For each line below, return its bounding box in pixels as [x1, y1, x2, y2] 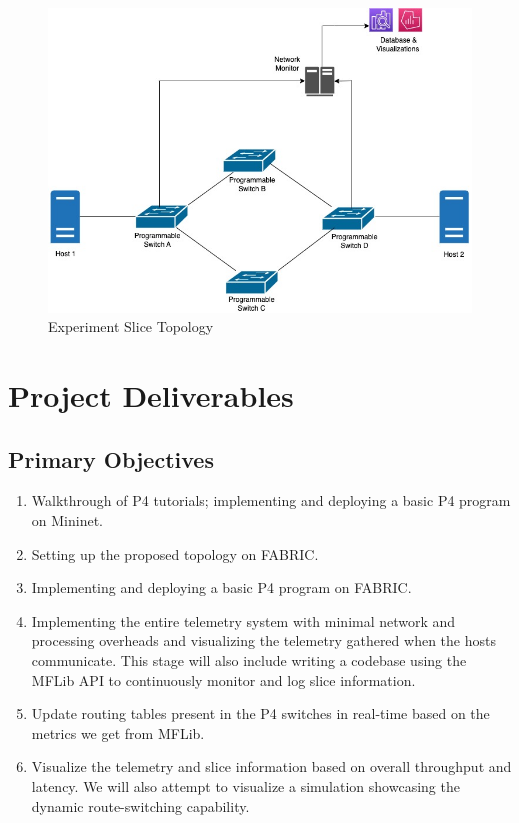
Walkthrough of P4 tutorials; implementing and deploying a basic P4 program [31, 490, 511, 511]
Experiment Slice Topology [48, 316, 214, 337]
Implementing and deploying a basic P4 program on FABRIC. [31, 577, 412, 598]
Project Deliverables [8, 375, 294, 416]
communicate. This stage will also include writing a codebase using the [31, 650, 467, 671]
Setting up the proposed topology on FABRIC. [31, 543, 319, 564]
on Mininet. [31, 510, 103, 531]
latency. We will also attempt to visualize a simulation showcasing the [31, 775, 460, 796]
